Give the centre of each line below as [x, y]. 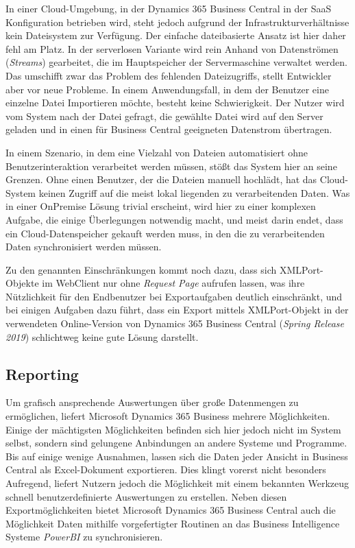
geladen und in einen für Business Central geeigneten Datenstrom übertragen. [169, 129]
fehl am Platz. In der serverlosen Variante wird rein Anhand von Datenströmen [172, 48]
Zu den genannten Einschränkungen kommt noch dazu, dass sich [141, 269]
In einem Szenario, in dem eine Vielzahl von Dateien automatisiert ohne [157, 152]
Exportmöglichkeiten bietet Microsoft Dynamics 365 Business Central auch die [171, 510]
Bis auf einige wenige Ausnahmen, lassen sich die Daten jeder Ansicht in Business [177, 456]
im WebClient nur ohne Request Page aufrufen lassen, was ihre [173, 283]
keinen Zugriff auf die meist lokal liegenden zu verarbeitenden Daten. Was [194, 192]
